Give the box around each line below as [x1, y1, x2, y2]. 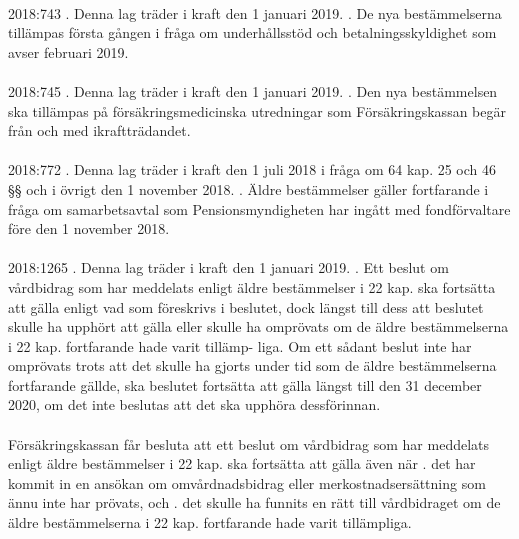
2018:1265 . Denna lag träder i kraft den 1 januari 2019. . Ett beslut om [8, 257, 449, 278]
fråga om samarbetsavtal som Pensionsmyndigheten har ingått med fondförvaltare [8, 198, 511, 219]
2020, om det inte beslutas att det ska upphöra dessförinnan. [8, 394, 381, 415]
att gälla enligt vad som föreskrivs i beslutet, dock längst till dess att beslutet [8, 296, 484, 317]
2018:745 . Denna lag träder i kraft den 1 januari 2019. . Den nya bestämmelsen [8, 80, 498, 101]
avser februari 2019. [8, 41, 129, 62]
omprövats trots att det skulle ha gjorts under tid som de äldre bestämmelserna [8, 355, 497, 376]
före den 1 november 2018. [8, 218, 170, 239]
